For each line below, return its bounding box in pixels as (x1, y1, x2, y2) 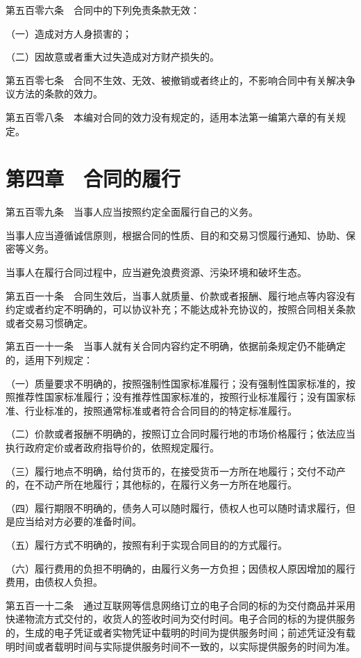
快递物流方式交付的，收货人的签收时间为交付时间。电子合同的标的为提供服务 (6, 611, 355, 626)
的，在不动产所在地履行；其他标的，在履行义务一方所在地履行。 (6, 477, 297, 492)
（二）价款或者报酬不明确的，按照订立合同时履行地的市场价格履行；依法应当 (6, 426, 355, 441)
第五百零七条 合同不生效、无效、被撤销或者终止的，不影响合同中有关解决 (6, 72, 346, 87)
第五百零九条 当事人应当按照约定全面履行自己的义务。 (6, 204, 258, 219)
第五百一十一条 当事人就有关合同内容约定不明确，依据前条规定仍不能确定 (6, 339, 346, 353)
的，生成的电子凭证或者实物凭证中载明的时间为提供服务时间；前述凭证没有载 (6, 625, 355, 639)
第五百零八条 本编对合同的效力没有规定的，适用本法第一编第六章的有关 (6, 109, 336, 124)
